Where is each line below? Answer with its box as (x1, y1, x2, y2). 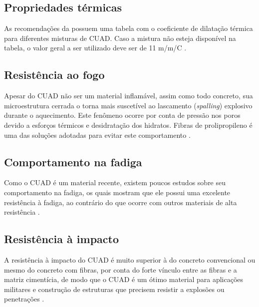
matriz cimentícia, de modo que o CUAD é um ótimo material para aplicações (4, 274, 244, 285)
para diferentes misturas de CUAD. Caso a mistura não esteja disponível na (4, 32, 236, 43)
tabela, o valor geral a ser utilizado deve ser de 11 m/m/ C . (4, 42, 187, 53)
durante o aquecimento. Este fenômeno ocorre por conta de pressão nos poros (4, 110, 241, 120)
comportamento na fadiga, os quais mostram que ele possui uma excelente (4, 187, 231, 197)
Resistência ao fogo (4, 67, 105, 82)
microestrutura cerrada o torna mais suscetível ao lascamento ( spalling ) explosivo (4, 100, 253, 110)
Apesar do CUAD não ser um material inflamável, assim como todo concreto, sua (4, 90, 253, 101)
